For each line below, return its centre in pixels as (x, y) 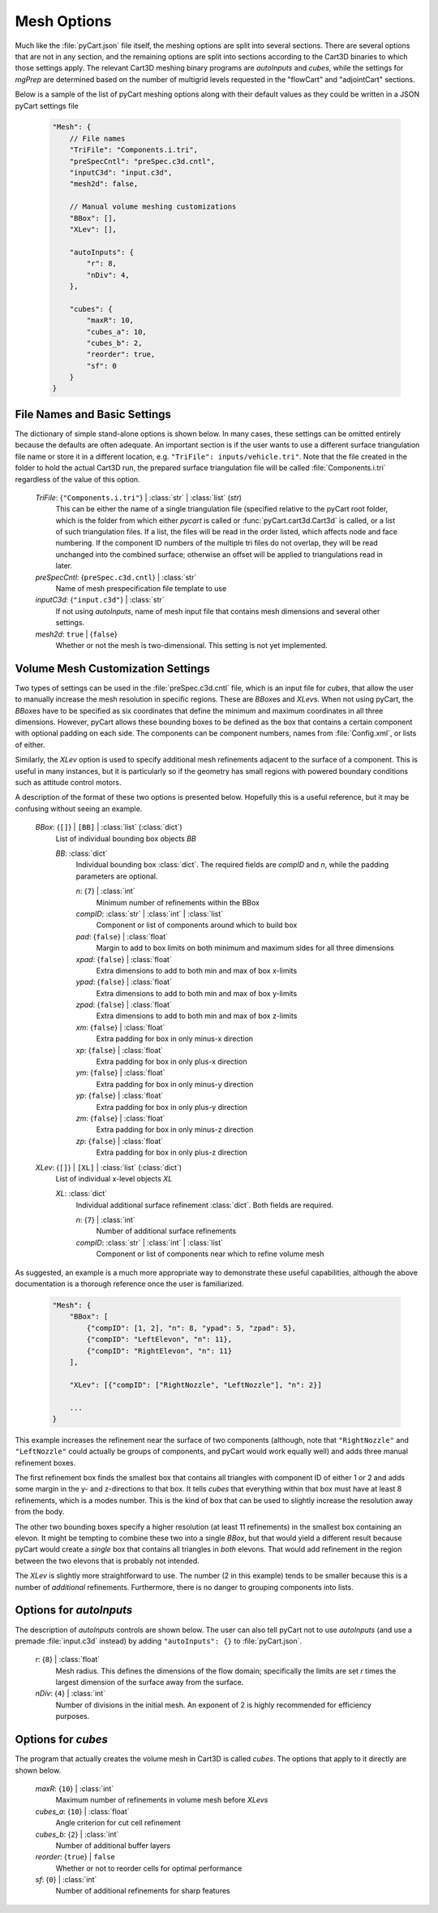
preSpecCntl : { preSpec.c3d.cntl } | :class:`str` (116, 577)
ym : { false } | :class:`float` (120, 1073)
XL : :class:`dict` (82, 1194)
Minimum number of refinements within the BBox (178, 902)
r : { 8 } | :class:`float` (68, 1660)
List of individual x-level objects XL (114, 1178)
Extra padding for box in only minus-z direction (175, 1129)
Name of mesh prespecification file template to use (141, 589)
